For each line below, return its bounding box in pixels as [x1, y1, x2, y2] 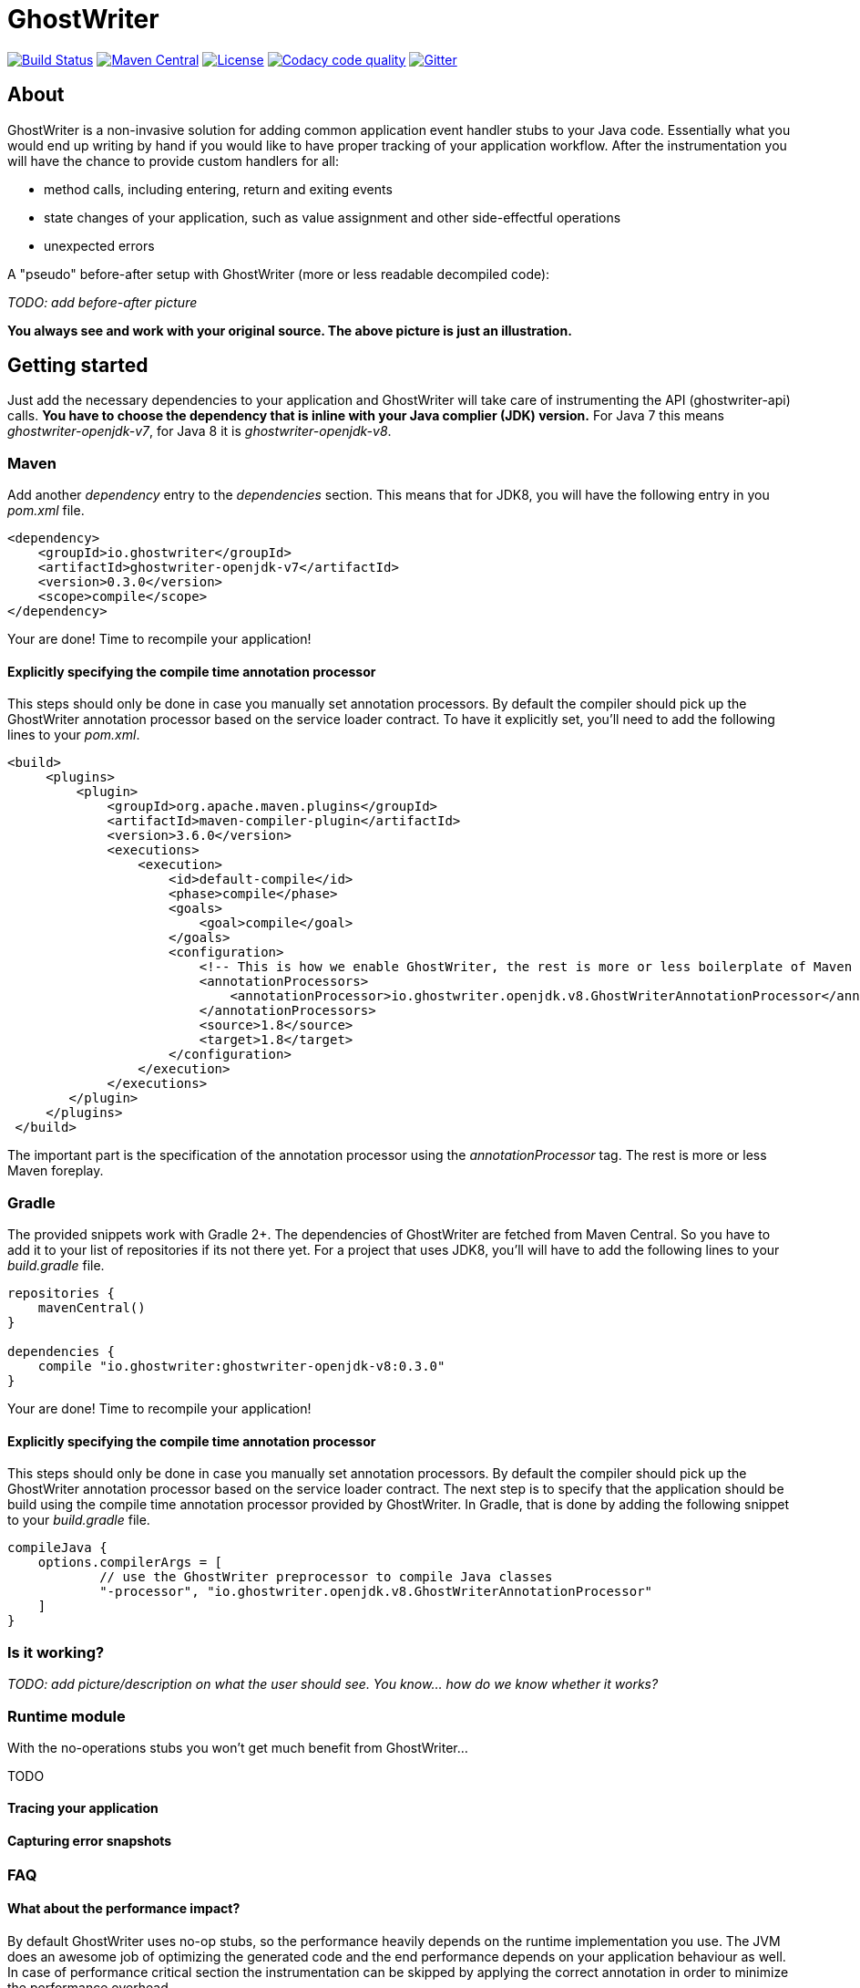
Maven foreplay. [7, 1163, 104, 1179]
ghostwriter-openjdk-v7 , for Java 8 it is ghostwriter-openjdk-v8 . [7, 423, 392, 440]
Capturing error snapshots [7, 1833, 172, 1849]
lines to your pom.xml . [7, 727, 140, 743]
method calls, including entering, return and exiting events [44, 181, 393, 197]
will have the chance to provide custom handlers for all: [7, 152, 339, 169]
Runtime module [7, 1706, 126, 1725]
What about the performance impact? [7, 1900, 241, 1917]
